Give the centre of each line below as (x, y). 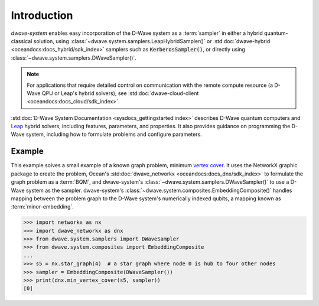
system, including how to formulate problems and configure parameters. (114, 134)
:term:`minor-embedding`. (42, 207)
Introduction (42, 15)
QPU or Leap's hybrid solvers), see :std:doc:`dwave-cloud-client (120, 93)
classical (22, 41)
